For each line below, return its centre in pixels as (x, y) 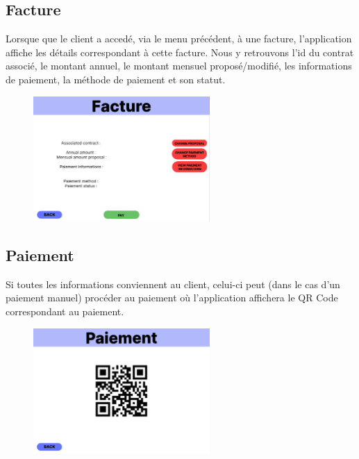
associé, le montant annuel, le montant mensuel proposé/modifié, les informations (179, 66)
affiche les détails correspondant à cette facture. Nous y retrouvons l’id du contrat (180, 52)
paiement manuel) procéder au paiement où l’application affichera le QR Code (172, 298)
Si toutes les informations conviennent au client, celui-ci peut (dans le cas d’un (173, 284)
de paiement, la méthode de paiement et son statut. (116, 79)
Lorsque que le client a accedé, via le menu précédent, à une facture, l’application (179, 39)
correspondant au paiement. (65, 311)
